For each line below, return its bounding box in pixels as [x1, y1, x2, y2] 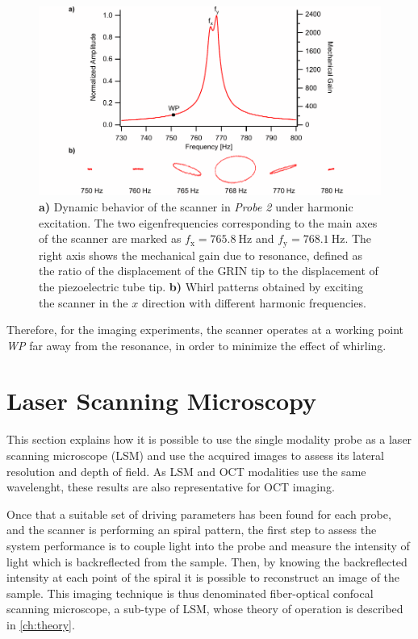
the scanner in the [39, 294, 128, 311]
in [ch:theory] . [6, 616, 75, 633]
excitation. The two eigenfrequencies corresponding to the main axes [39, 214, 378, 231]
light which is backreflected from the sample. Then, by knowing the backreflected [6, 553, 408, 570]
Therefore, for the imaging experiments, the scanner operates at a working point [6, 321, 404, 338]
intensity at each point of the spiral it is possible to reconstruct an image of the [6, 569, 400, 586]
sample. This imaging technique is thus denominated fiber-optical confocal [6, 584, 374, 601]
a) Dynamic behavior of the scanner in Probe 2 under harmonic [39, 198, 353, 215]
